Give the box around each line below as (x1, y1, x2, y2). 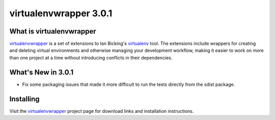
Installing (9, 95, 40, 103)
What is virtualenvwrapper (9, 27, 96, 36)
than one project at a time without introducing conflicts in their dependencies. (9, 54, 173, 61)
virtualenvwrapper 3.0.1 (9, 8, 113, 19)
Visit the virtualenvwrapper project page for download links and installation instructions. (9, 108, 194, 114)
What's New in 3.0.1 (9, 68, 74, 76)
